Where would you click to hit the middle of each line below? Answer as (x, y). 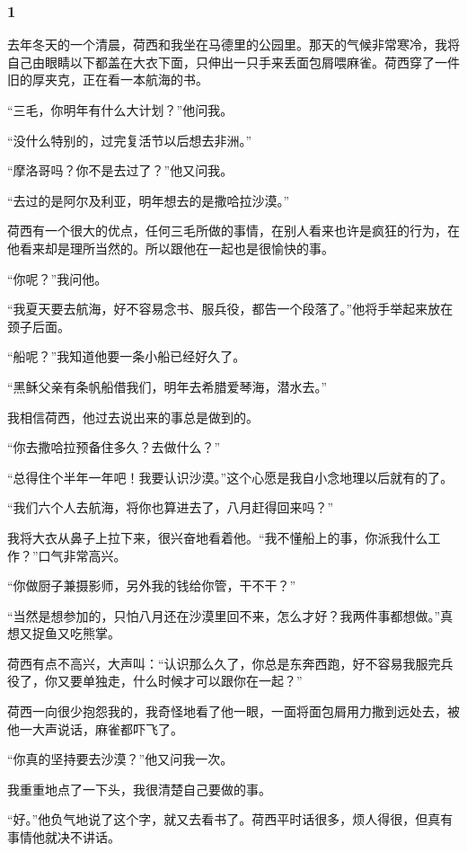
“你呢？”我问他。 (57, 278)
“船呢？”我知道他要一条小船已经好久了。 (127, 356)
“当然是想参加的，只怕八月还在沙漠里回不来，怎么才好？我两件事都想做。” (224, 615)
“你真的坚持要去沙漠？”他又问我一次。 (120, 759)
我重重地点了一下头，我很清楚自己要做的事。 (139, 789)
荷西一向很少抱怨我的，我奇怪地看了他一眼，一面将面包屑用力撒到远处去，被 (233, 711)
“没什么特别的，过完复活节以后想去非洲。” (130, 140)
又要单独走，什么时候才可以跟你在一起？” (180, 681)
